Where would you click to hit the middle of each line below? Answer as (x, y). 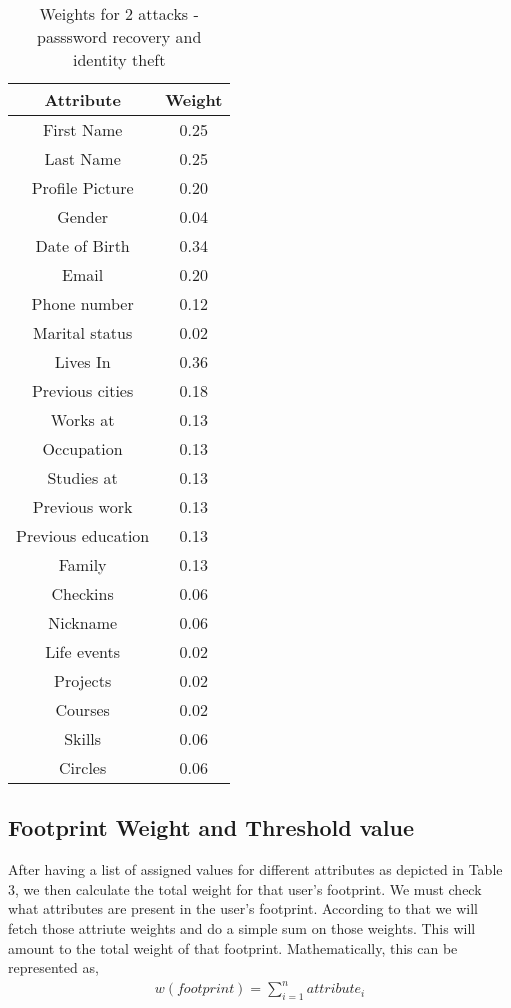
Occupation (82, 448)
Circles (83, 767)
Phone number (82, 303)
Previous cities (82, 390)
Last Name (82, 158)
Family (82, 564)
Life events (83, 651)
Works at (82, 419)
